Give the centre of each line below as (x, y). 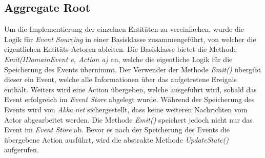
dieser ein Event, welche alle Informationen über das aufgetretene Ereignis (120, 79)
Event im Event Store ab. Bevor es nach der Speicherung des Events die (117, 130)
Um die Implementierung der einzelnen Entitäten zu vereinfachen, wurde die (124, 29)
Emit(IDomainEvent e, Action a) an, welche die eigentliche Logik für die (118, 59)
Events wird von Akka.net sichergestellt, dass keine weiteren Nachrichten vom (126, 109)
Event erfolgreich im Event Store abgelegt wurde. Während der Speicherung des (129, 99)
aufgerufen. (22, 150)
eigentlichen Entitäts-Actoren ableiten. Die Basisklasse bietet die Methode (120, 49)
